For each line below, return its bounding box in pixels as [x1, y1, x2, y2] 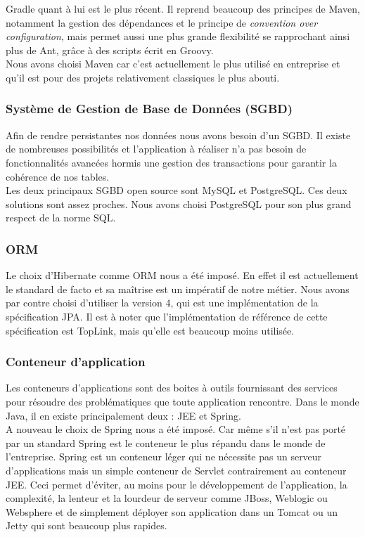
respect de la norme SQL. [6, 210, 116, 225]
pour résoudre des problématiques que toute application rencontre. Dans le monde [6, 394, 359, 408]
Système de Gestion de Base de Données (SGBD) [6, 100, 293, 117]
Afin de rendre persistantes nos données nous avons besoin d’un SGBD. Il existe [6, 127, 351, 142]
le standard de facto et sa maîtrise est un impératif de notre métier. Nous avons [6, 281, 350, 296]
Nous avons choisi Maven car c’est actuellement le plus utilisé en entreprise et [6, 56, 340, 71]
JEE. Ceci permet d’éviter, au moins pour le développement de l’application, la [6, 477, 347, 491]
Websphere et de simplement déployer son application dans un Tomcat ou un [6, 504, 338, 519]
